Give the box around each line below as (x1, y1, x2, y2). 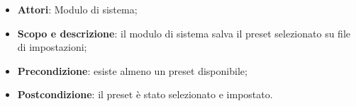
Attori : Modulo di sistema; (17, 2, 138, 16)
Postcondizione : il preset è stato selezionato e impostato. (17, 87, 273, 102)
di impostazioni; (17, 40, 87, 54)
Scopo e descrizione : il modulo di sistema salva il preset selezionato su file (17, 25, 351, 40)
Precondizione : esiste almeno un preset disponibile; (17, 63, 247, 78)
